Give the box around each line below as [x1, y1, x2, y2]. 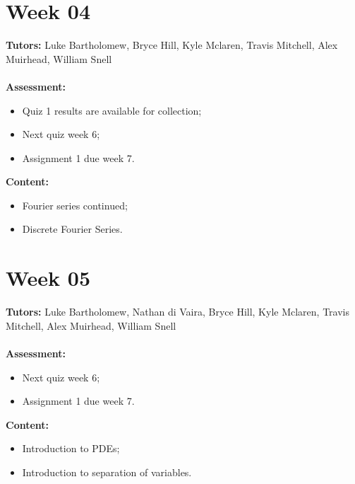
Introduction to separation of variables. [22, 464, 192, 479]
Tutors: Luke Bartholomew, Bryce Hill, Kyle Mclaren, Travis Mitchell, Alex [6, 38, 338, 52]
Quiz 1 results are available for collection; [22, 103, 202, 117]
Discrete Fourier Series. [22, 221, 123, 236]
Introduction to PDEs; [22, 441, 120, 456]
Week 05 [6, 263, 91, 292]
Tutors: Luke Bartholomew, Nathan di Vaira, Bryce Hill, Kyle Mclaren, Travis [6, 304, 349, 319]
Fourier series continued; [22, 197, 128, 212]
